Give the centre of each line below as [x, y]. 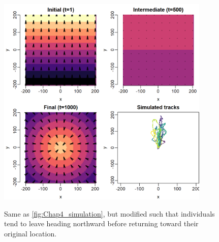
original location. [30, 233]
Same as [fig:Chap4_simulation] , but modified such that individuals [109, 213]
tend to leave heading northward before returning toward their [101, 223]
